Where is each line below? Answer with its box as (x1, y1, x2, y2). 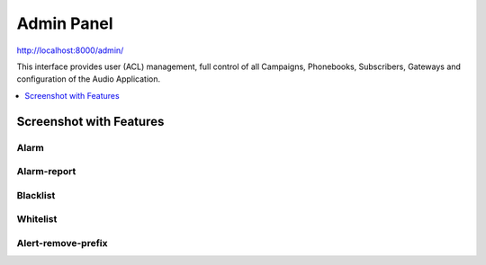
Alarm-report (16, 165, 76, 178)
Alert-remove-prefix (16, 236, 108, 249)
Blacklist (16, 189, 56, 201)
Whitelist (16, 213, 58, 225)
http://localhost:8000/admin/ (16, 45, 124, 56)
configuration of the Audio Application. (16, 74, 161, 84)
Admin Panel (16, 13, 113, 33)
